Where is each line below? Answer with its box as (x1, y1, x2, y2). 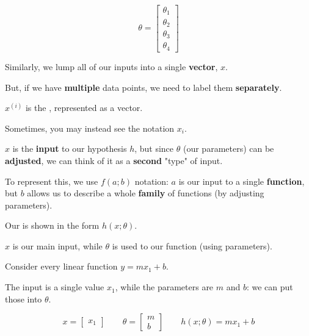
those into (5, 292, 42, 305)
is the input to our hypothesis (12, 142, 127, 155)
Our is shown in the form (5, 219, 100, 232)
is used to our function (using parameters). (112, 239, 272, 252)
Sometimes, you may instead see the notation (5, 121, 175, 134)
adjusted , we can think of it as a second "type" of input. (5, 154, 223, 166)
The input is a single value (5, 281, 104, 293)
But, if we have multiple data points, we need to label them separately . (5, 80, 282, 93)
